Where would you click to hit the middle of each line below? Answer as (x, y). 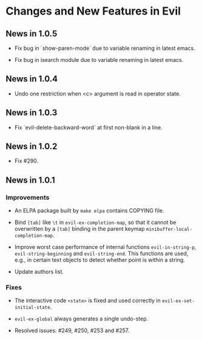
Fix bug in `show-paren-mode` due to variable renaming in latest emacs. (105, 48)
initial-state (32, 308)
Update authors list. (39, 272)
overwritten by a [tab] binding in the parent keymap (79, 229)
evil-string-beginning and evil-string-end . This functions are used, (101, 254)
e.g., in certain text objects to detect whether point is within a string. (100, 260)
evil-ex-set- (179, 301)
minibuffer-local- (169, 229)
